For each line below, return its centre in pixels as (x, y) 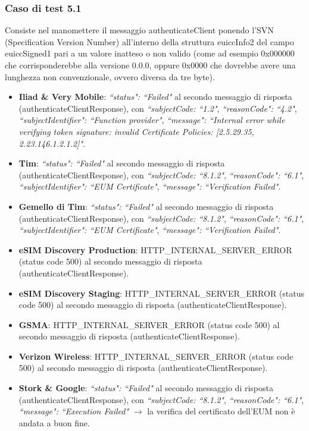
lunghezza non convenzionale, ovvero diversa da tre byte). (110, 76)
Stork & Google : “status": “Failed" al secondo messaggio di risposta (146, 388)
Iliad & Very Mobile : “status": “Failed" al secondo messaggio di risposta (155, 97)
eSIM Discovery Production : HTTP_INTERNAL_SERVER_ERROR (155, 249)
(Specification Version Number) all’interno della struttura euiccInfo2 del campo (149, 41)
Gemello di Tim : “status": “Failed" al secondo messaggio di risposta (146, 206)
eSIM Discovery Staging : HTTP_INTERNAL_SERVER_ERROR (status (162, 293)
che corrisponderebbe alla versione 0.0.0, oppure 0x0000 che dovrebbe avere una (150, 65)
